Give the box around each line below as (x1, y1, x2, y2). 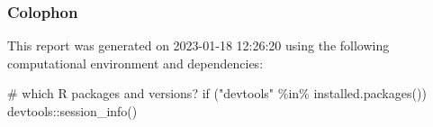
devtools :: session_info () (7, 102, 138, 120)
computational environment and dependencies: (7, 53, 264, 72)
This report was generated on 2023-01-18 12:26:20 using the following (7, 36, 390, 55)
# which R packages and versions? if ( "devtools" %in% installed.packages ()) (7, 84, 427, 103)
